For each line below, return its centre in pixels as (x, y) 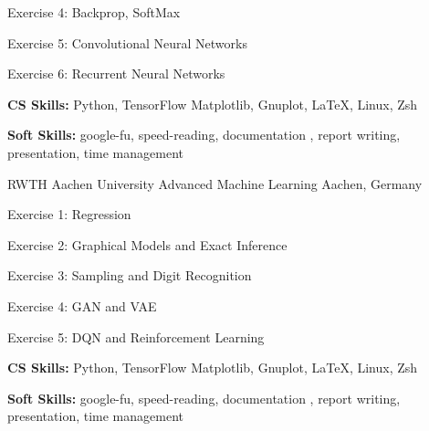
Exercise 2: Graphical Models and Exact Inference (147, 244)
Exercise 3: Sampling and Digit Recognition (130, 275)
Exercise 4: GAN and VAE (82, 305)
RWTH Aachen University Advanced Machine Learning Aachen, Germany (215, 183)
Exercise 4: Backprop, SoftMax (94, 12)
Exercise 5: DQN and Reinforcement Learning (136, 336)
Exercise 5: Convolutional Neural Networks (127, 42)
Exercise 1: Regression (69, 214)
